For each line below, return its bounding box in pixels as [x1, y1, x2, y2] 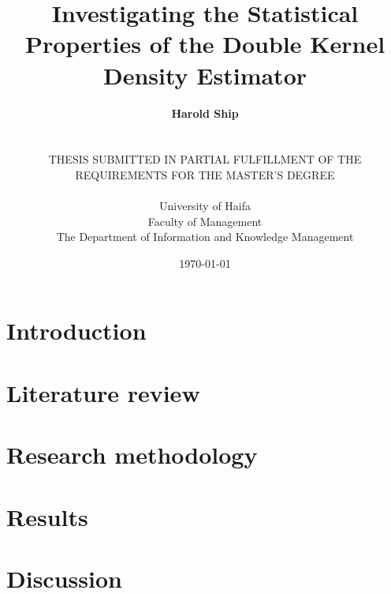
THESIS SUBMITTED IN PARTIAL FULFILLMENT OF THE [48, 151, 362, 167]
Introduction [6, 314, 147, 347]
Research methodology [6, 438, 258, 471]
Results [6, 500, 88, 532]
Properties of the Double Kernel [24, 28, 385, 60]
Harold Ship [171, 104, 239, 121]
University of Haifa [158, 197, 251, 214]
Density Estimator [102, 58, 307, 91]
